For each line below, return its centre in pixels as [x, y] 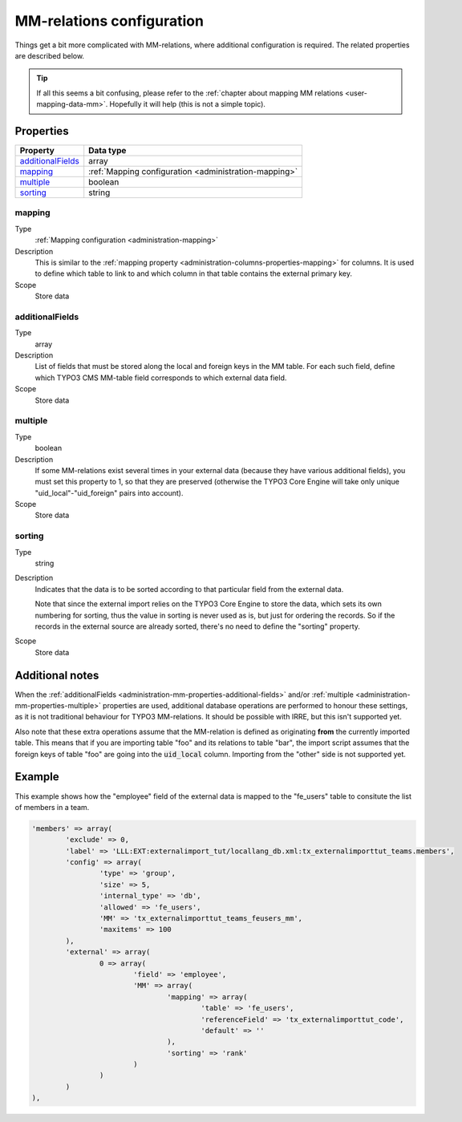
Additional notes [57, 675]
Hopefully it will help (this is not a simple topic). [188, 104]
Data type [107, 151]
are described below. [49, 55]
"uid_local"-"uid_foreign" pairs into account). [109, 492]
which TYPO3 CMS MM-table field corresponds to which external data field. [161, 378]
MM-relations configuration [109, 21]
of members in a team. [52, 807]
